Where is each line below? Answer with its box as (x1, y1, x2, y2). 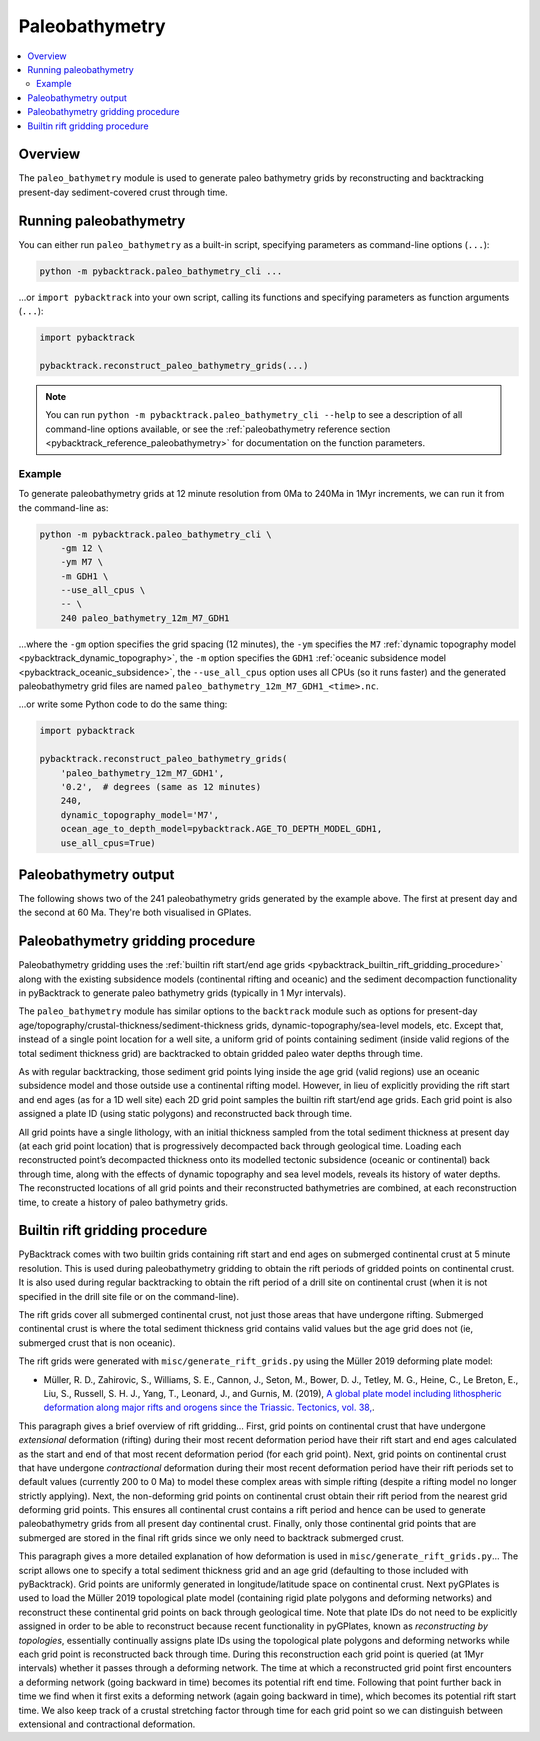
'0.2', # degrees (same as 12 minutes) (60, 781, 262, 792)
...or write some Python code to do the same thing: (18, 698, 228, 710)
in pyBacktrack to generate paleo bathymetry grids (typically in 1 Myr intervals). (18, 987, 347, 999)
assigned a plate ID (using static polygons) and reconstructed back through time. (18, 1108, 353, 1120)
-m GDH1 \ (60, 570, 109, 582)
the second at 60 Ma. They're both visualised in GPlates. (18, 906, 252, 919)
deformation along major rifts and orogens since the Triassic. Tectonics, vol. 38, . (43, 1401, 375, 1414)
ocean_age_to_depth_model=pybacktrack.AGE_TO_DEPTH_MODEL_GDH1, (60, 823, 383, 835)
